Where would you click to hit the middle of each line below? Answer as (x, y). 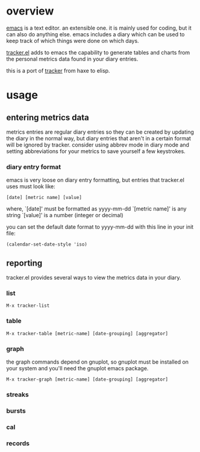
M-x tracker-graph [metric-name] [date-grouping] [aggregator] (87, 379)
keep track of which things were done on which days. (73, 41)
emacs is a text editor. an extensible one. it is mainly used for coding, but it (99, 28)
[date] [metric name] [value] (44, 198)
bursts (16, 411)
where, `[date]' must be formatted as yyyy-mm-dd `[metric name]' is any (96, 209)
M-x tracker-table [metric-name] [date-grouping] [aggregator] (87, 333)
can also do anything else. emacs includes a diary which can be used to (95, 34)
